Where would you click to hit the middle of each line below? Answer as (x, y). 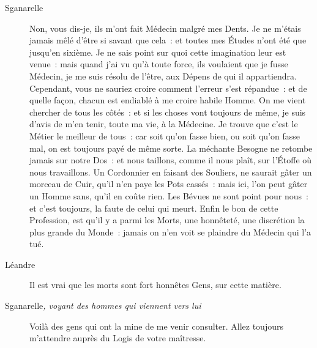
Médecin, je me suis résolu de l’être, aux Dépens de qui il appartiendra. (163, 76)
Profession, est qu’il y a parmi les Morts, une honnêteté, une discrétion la (167, 220)
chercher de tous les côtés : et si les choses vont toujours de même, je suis (168, 112)
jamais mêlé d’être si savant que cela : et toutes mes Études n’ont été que (168, 40)
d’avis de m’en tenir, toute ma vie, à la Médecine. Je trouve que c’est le (164, 124)
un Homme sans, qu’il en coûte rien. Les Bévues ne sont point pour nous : (169, 195)
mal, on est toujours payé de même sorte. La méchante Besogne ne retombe (171, 148)
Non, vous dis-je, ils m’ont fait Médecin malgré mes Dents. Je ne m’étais (165, 28)
